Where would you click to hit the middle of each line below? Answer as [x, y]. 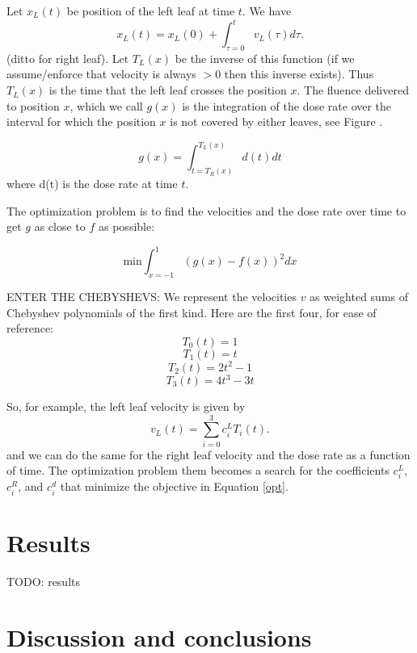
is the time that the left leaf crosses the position [168, 90]
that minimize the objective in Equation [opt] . [174, 486]
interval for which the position [81, 121]
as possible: [127, 226]
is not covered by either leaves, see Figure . [276, 121]
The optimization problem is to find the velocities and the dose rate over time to [206, 210]
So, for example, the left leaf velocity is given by [126, 406]
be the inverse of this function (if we [265, 58]
